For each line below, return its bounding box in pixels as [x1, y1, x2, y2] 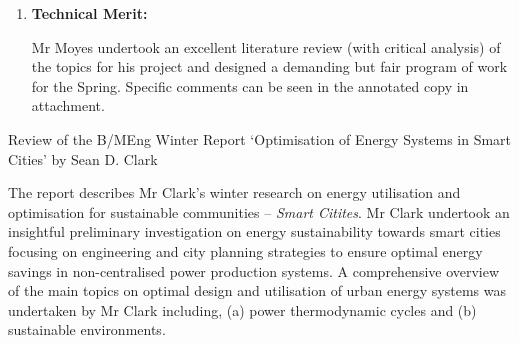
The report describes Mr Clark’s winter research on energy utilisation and [8, 182, 461, 203]
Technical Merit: [31, 3, 148, 23]
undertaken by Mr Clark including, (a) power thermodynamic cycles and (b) [8, 299, 477, 320]
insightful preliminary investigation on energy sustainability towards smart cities [8, 221, 501, 242]
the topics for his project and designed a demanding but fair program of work [31, 56, 508, 77]
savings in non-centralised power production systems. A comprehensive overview [8, 260, 500, 281]
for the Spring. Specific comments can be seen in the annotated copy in [31, 75, 469, 96]
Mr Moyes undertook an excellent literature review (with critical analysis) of [31, 36, 501, 57]
